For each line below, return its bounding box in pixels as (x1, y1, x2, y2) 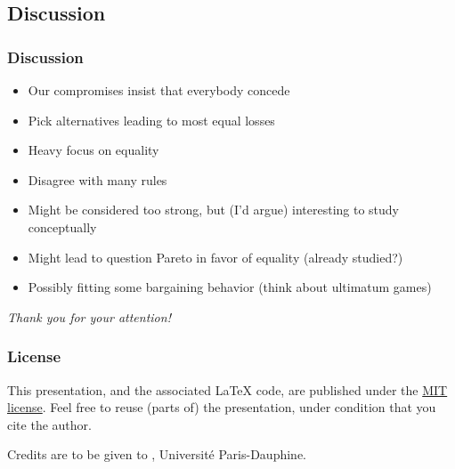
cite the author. (7, 415, 92, 433)
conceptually (28, 217, 97, 236)
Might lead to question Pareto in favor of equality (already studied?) (28, 247, 403, 266)
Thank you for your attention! (7, 307, 171, 326)
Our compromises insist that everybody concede (28, 81, 290, 99)
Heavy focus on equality (28, 141, 159, 159)
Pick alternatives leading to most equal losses (28, 110, 275, 129)
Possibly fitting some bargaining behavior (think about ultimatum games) (28, 278, 432, 296)
